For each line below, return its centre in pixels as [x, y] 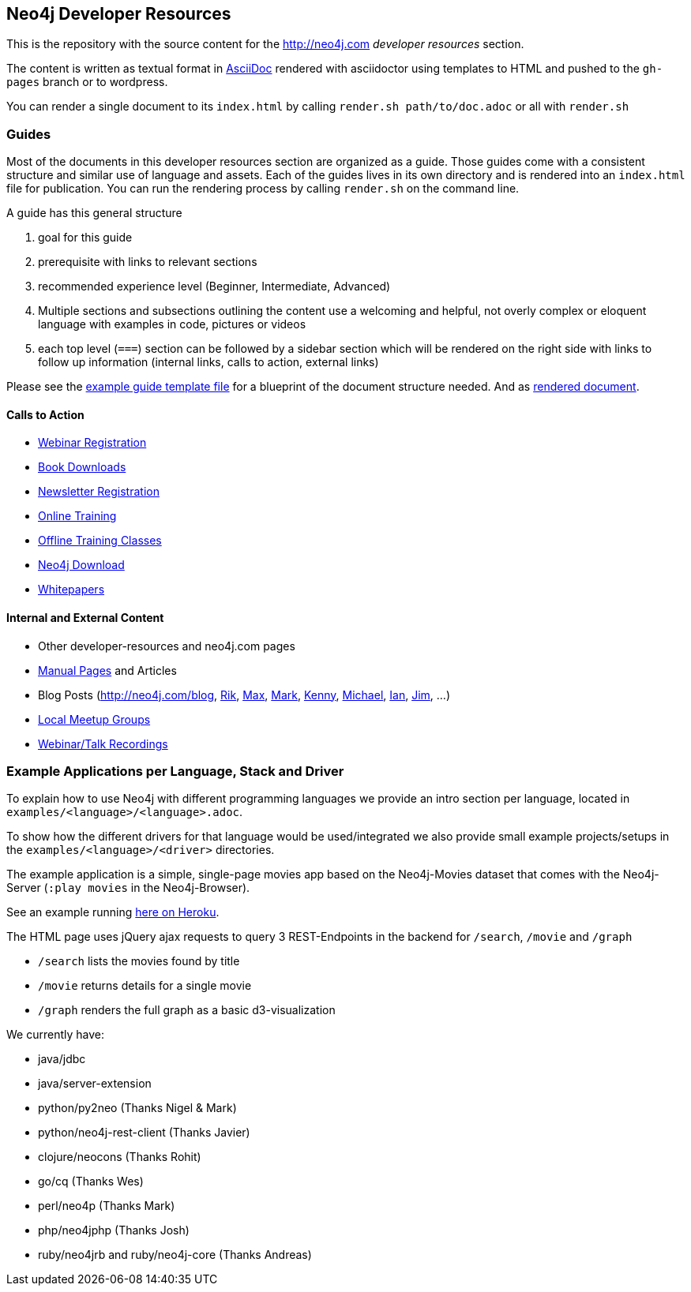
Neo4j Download [81, 565]
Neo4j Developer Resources [119, 14]
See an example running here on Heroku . [113, 912]
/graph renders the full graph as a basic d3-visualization [187, 1010]
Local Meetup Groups [94, 719]
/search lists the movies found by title [139, 961]
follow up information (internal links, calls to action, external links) [208, 362]
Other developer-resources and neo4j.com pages [167, 646]
